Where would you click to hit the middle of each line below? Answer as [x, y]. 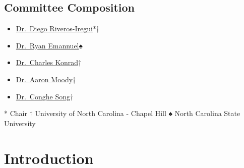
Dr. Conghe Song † [45, 96]
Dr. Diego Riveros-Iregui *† [58, 29]
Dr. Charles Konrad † [49, 62]
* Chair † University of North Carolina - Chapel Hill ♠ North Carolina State [122, 113]
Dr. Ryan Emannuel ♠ [49, 45]
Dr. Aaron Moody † [46, 79]
